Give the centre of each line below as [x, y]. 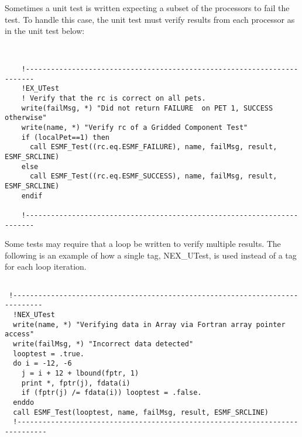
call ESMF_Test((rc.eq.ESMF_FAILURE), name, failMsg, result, [153, 147]
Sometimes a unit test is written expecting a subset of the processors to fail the [147, 8]
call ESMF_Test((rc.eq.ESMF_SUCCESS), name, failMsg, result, [153, 176]
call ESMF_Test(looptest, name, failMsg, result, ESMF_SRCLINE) [141, 412]
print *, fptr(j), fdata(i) [76, 383]
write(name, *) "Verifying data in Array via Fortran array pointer [149, 324]
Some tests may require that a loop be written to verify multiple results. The [143, 244]
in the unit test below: [45, 31]
